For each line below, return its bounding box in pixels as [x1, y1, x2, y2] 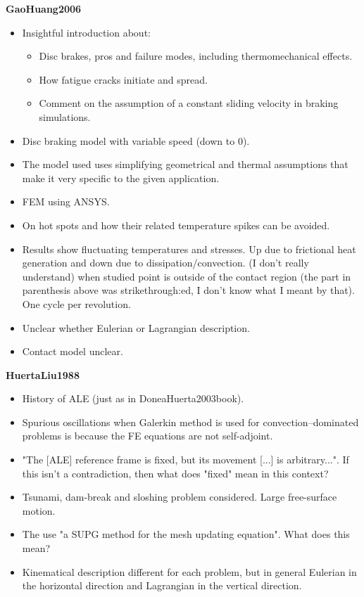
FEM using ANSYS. [22, 194, 110, 209]
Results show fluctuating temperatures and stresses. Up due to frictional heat [22, 241, 356, 256]
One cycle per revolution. [22, 296, 131, 311]
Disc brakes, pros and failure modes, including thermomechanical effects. [39, 49, 353, 63]
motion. [22, 503, 56, 518]
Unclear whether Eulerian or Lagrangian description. [22, 320, 250, 335]
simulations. [39, 109, 91, 124]
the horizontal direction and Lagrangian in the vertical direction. [22, 578, 302, 593]
